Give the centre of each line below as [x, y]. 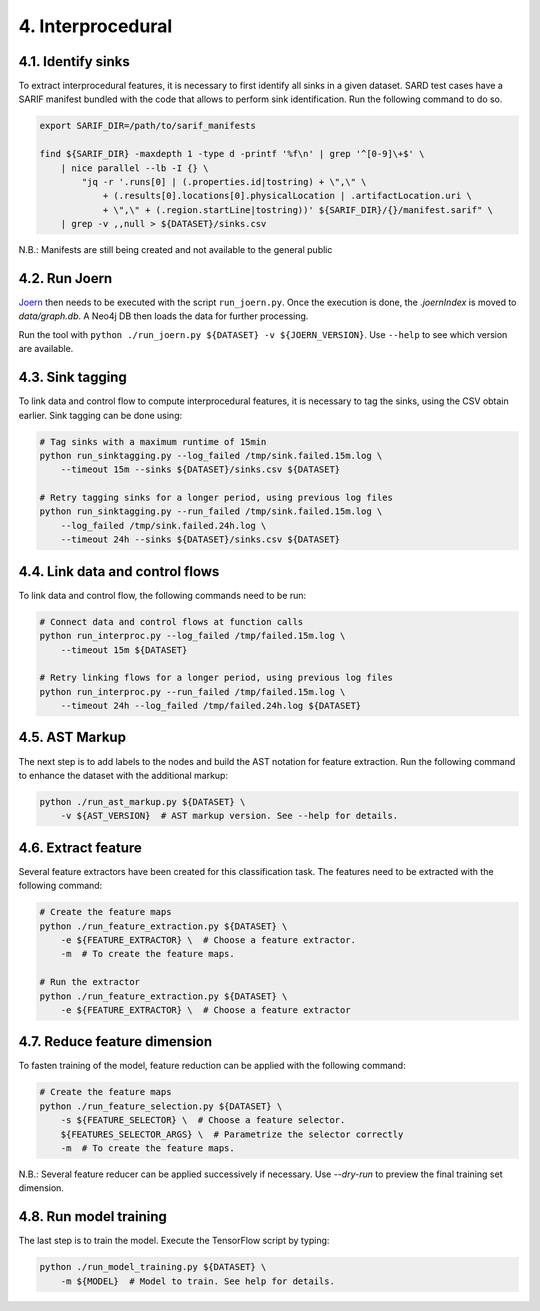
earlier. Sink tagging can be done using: [100, 415]
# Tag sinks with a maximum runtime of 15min [153, 441]
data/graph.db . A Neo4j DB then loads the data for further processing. [163, 316]
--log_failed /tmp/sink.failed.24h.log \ [163, 525]
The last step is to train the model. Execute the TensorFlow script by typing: [174, 1241]
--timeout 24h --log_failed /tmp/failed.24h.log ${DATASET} [211, 706]
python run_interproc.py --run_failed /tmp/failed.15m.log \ [192, 691]
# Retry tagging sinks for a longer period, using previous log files [216, 498]
